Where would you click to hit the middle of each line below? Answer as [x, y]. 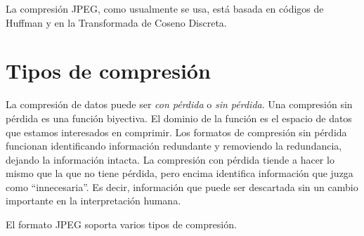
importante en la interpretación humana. [93, 201]
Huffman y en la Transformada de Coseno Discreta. [116, 22]
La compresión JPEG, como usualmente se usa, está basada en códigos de [165, 8]
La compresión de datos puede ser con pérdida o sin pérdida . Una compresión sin [179, 104]
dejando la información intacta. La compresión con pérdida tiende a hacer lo [170, 159]
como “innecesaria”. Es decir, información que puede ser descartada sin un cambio [182, 186]
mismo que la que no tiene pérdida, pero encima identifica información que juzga [180, 173]
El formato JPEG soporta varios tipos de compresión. [121, 224]
